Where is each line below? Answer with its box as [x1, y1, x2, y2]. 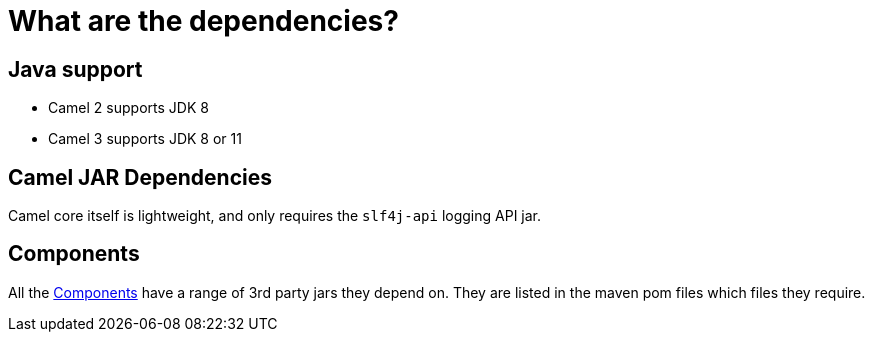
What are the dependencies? [8, 4, 399, 38]
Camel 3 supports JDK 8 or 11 [48, 130, 242, 148]
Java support [8, 56, 143, 82]
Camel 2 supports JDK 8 [48, 99, 209, 117]
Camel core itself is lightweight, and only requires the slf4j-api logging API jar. [8, 207, 542, 225]
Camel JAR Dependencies [8, 164, 273, 190]
